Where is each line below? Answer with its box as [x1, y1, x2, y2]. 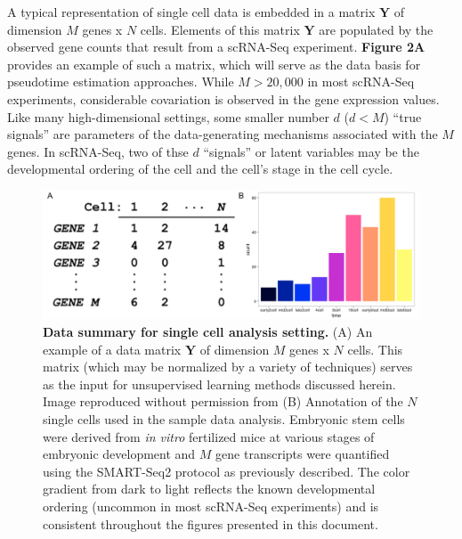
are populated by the [319, 20, 434, 38]
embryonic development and [43, 445, 196, 463]
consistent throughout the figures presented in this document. [43, 514, 378, 533]
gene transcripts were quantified [215, 445, 390, 463]
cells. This [347, 339, 403, 358]
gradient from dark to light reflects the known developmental [43, 479, 376, 498]
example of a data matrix [43, 339, 182, 358]
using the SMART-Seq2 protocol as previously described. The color [43, 461, 410, 480]
